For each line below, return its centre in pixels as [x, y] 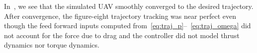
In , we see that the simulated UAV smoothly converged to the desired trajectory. [129, 6]
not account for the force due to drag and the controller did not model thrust [122, 35]
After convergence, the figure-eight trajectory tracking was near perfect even [120, 16]
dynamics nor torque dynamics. [52, 45]
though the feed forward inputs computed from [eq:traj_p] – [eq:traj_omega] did [128, 26]
